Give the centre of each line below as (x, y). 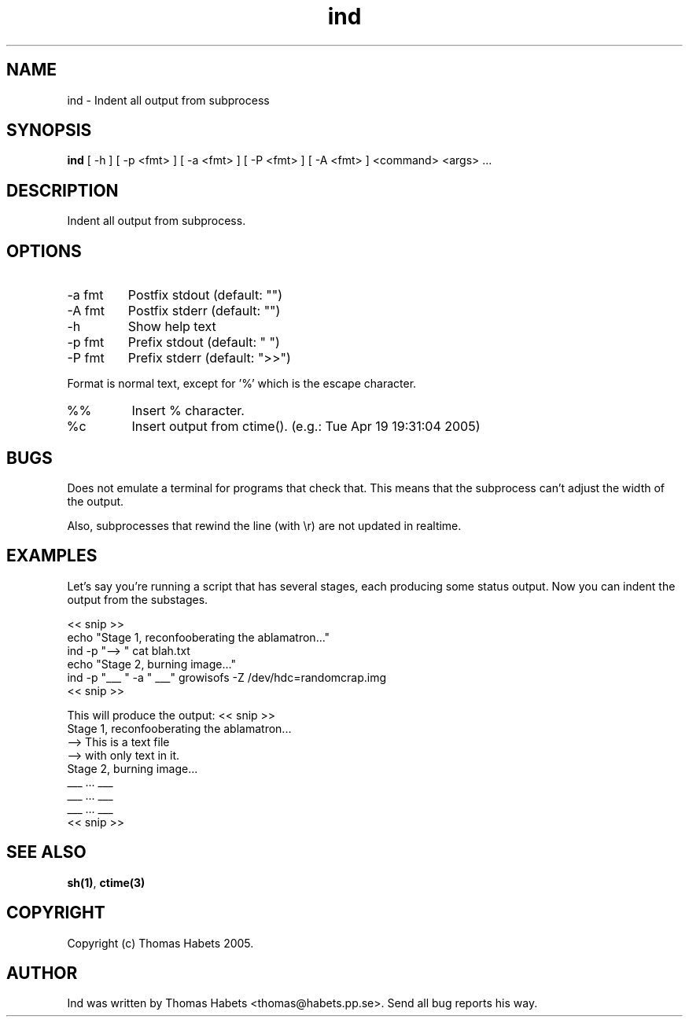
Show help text (172, 327)
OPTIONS (44, 251)
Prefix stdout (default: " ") (204, 342)
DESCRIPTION (63, 190)
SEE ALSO (46, 852)
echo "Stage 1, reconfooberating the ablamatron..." (199, 637)
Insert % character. (188, 411)
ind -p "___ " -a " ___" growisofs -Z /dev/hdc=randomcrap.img (227, 677)
